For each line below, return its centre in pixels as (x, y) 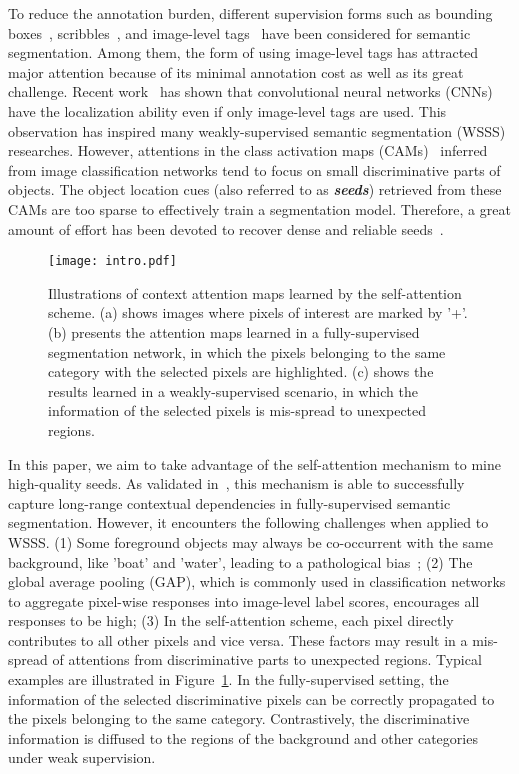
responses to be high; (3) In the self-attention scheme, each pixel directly (231, 620)
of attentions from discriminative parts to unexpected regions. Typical (267, 659)
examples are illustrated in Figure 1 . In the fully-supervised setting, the (228, 679)
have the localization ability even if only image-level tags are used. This (227, 110)
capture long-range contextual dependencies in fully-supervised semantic (229, 502)
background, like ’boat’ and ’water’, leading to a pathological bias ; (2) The (240, 561)
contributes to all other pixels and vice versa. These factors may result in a (238, 639)
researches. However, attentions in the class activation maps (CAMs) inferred (248, 150)
